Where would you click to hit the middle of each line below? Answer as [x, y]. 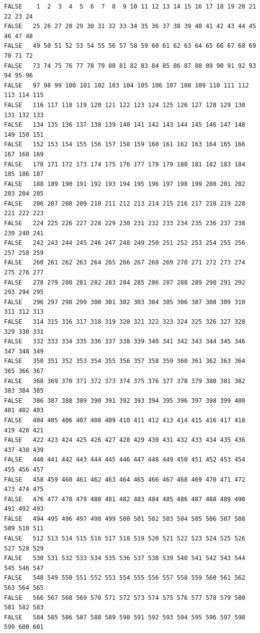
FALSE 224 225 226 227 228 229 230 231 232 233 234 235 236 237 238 [125, 223]
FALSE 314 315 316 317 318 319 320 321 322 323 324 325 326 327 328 [125, 322]
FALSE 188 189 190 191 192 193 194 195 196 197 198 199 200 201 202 [125, 184]
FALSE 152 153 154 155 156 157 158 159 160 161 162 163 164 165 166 [125, 145]
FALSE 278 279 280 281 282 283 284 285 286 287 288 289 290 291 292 [125, 282]
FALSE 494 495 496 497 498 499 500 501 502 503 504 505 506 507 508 [125, 519]
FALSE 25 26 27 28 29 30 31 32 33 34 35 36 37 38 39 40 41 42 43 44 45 [130, 26]
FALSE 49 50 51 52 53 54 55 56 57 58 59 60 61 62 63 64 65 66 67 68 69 [130, 46]
